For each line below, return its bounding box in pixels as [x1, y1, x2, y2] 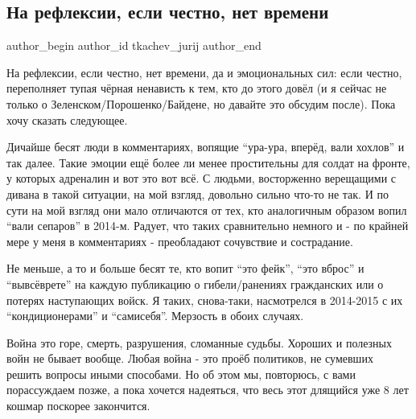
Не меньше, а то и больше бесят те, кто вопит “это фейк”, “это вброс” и [6, 260, 365, 277]
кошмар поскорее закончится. [6, 397, 150, 414]
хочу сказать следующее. [6, 111, 128, 128]
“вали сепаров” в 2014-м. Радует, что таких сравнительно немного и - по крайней [6, 217, 409, 234]
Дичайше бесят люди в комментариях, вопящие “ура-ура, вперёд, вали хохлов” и [6, 138, 405, 155]
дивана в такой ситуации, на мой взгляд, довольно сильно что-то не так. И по [6, 185, 389, 202]
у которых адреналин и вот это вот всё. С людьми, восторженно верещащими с [6, 170, 397, 187]
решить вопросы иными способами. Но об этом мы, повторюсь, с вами [6, 365, 356, 382]
